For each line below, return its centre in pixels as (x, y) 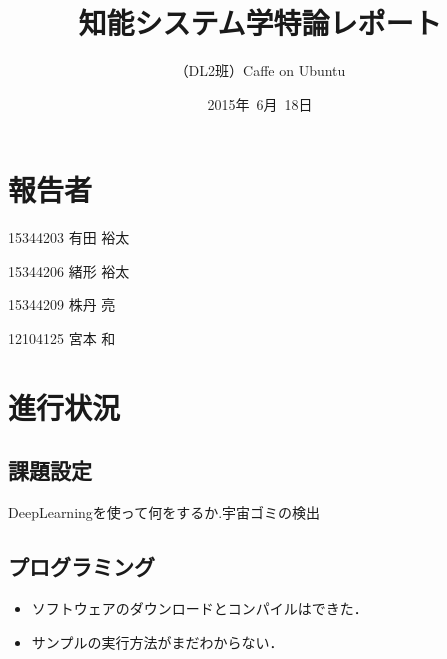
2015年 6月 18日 (260, 103)
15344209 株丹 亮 (62, 304)
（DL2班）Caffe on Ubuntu (260, 70)
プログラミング (81, 566)
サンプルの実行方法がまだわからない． (157, 641)
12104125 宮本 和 (62, 338)
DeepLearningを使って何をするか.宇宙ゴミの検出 (164, 512)
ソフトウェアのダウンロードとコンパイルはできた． (199, 608)
